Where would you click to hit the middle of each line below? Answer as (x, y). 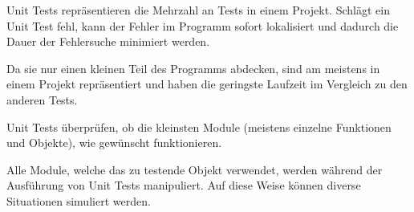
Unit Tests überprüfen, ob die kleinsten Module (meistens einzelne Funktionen (199, 126)
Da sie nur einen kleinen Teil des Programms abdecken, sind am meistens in (193, 68)
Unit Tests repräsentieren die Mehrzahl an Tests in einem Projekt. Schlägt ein (198, 10)
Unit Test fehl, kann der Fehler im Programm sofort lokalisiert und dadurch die (203, 25)
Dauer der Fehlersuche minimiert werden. (108, 41)
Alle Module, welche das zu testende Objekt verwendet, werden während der (195, 169)
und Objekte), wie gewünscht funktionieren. (114, 143)
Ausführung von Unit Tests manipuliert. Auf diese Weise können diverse (184, 185)
